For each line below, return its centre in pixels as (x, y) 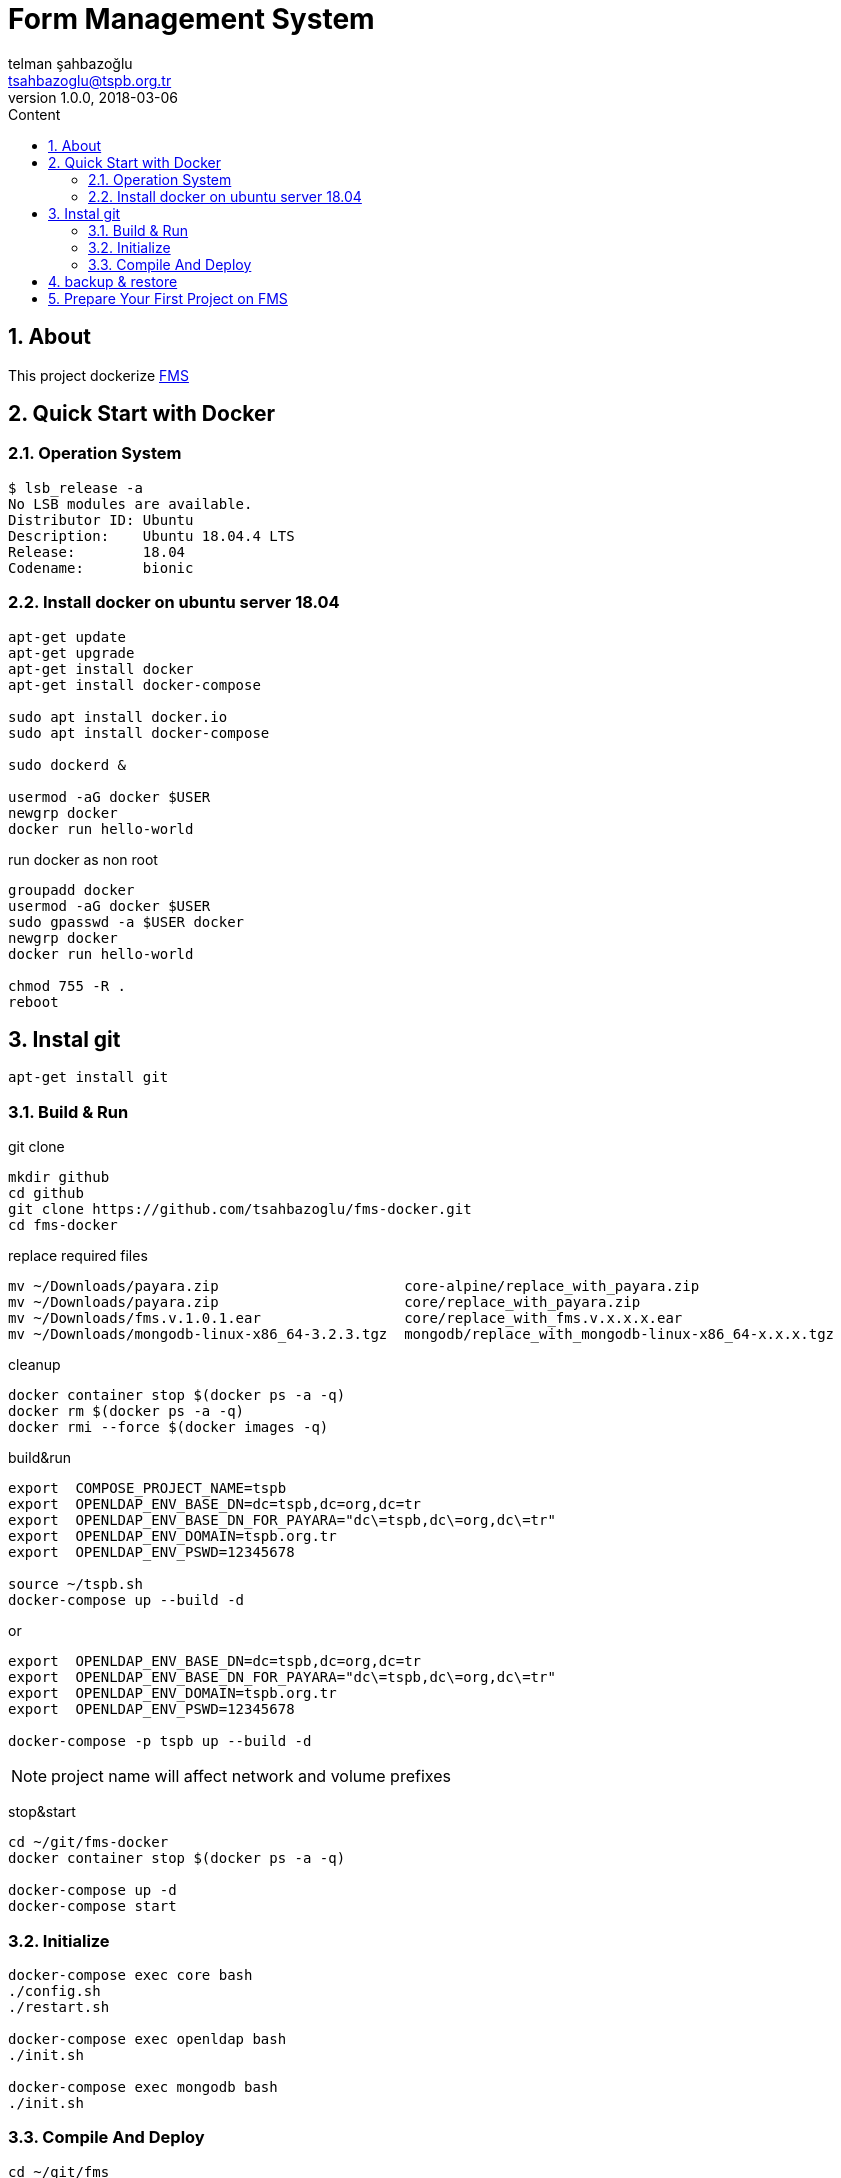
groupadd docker (71, 889)
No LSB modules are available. (130, 503)
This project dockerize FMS (98, 375)
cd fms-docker (63, 1225)
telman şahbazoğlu (70, 63)
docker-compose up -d (92, 1890)
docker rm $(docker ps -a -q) (126, 1411)
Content (34, 114)
